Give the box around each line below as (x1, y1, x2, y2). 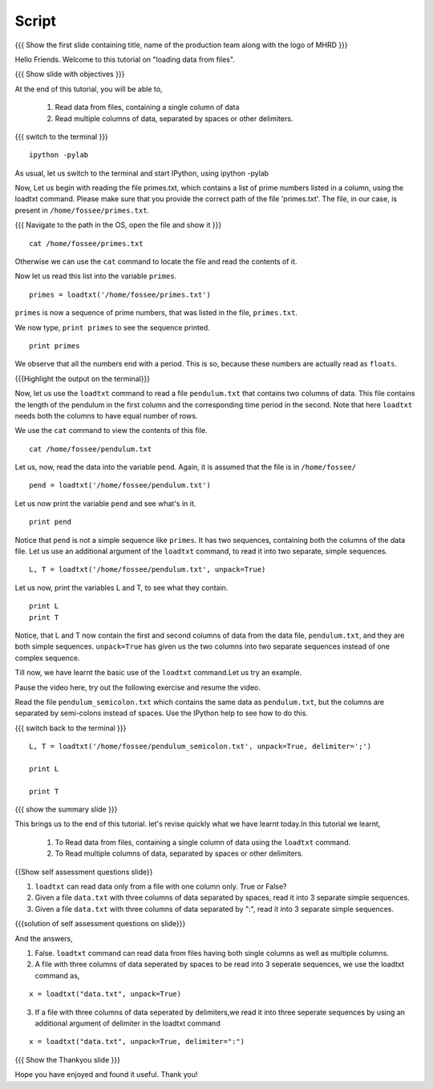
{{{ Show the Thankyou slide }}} (14, 1055, 120, 1064)
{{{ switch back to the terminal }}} (14, 723, 127, 733)
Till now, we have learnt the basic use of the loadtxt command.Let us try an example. (14, 668, 302, 678)
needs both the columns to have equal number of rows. (14, 411, 198, 420)
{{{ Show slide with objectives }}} (14, 69, 125, 79)
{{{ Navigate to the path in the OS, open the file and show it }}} (14, 221, 222, 230)
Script (14, 12, 56, 30)
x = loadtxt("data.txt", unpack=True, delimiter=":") (29, 1037, 245, 1046)
